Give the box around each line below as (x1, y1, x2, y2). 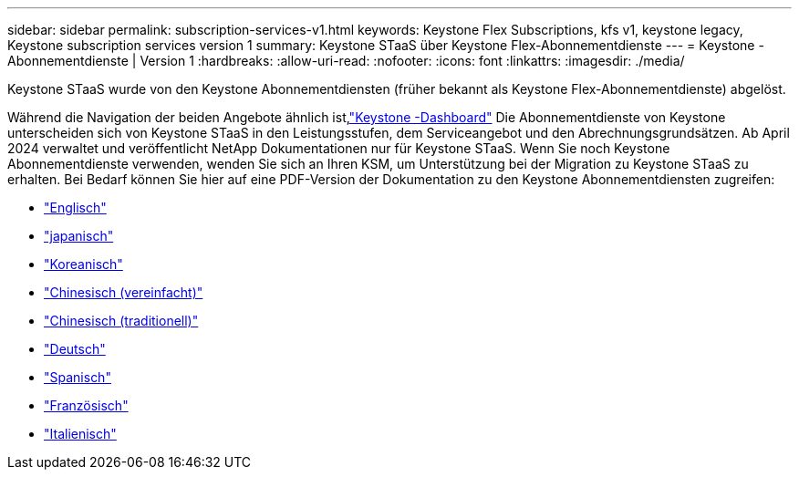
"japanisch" (44, 228, 114, 244)
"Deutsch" (44, 341, 106, 357)
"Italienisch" (44, 426, 117, 441)
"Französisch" (44, 398, 129, 413)
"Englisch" (44, 200, 107, 215)
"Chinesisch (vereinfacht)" (44, 285, 203, 300)
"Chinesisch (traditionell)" (44, 313, 199, 328)
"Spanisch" (44, 369, 111, 385)
